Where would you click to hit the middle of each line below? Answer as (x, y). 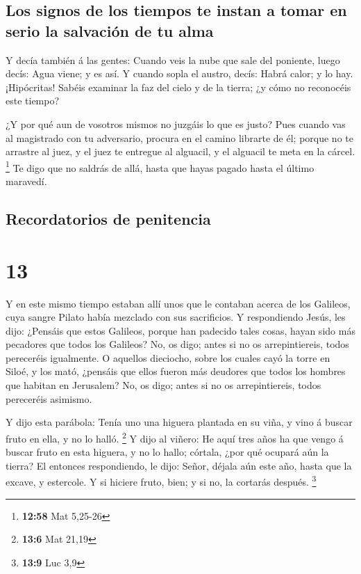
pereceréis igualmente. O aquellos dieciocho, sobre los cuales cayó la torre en (168, 357)
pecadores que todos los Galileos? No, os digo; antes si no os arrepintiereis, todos (177, 344)
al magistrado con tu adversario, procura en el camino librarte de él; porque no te (179, 137)
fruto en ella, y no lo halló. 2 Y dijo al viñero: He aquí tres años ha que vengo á (175, 437)
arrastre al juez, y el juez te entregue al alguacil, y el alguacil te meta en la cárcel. (180, 151)
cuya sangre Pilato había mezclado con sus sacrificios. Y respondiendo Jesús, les (176, 317)
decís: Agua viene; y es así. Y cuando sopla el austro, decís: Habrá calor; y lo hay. (179, 73)
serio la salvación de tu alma (110, 30)
